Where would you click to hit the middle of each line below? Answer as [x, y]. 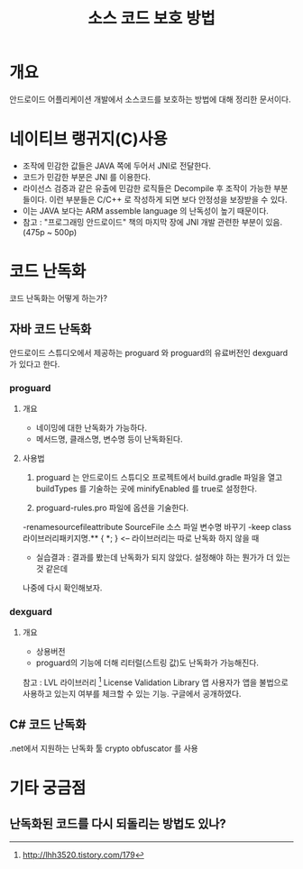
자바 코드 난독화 [50, 329]
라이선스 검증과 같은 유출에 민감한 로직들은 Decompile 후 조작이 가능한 [147, 188]
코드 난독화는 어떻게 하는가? [59, 297]
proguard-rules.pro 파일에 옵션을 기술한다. [112, 508]
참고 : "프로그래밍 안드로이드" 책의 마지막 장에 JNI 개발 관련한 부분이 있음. [152, 222]
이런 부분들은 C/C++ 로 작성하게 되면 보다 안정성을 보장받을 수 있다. [168, 199]
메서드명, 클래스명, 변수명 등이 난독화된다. [109, 439]
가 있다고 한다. [35, 364]
